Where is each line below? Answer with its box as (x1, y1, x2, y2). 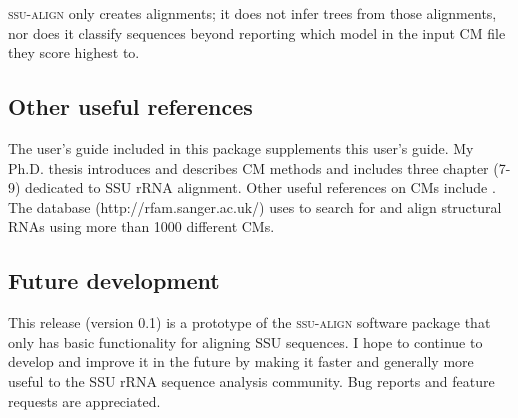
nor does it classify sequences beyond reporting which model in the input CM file (8, 22, 506, 43)
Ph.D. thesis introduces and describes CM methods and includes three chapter (8, 157, 489, 178)
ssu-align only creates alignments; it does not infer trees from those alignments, (8, 3, 497, 23)
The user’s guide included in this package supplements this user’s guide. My (8, 137, 474, 158)
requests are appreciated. (8, 390, 161, 411)
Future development (8, 265, 220, 296)
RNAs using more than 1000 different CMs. (8, 216, 275, 237)
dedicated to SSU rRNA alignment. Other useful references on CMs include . (25, 177, 496, 198)
